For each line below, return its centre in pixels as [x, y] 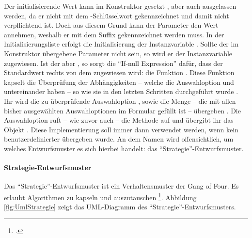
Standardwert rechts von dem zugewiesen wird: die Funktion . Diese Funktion [119, 72]
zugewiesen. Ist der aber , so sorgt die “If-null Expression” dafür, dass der [113, 63]
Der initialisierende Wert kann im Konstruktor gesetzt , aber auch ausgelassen [120, 6]
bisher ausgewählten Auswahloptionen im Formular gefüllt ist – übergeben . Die [122, 110]
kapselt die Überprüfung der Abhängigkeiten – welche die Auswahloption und [119, 82]
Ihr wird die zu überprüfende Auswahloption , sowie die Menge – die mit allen [120, 101]
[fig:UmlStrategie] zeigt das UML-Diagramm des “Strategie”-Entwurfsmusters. [120, 207]
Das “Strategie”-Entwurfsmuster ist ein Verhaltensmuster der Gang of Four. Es [121, 186]
